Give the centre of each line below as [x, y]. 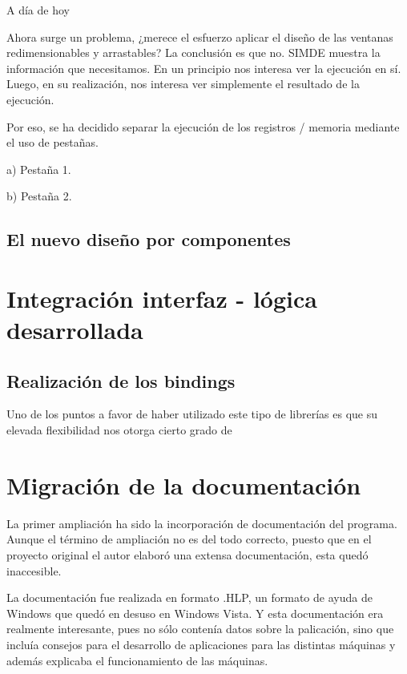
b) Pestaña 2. [39, 196]
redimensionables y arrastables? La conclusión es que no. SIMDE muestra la [193, 52]
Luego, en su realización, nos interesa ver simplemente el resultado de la [183, 84]
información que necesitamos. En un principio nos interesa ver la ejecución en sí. [204, 68]
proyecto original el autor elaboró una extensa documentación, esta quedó [187, 554]
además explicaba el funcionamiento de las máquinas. [137, 660]
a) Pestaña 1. [39, 169]
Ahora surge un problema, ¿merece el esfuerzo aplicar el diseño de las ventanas [200, 36]
